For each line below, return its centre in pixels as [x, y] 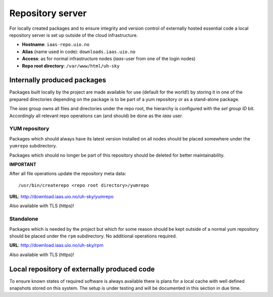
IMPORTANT [23, 164]
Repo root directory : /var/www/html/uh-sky [71, 66]
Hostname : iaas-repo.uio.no [56, 44]
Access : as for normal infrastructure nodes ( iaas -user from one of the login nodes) [109, 59]
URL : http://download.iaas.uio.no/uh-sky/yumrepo [61, 196]
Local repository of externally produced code [82, 269]
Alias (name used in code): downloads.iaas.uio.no [79, 52]
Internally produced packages [58, 80]
